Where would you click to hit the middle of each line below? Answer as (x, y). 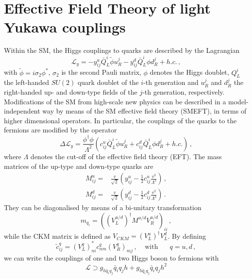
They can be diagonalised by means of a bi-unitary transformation (103, 207)
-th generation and (171, 82)
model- (238, 101)
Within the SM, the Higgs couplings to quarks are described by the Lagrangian (122, 50)
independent (22, 111)
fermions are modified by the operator (60, 130)
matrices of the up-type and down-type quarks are (79, 166)
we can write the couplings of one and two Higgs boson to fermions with (111, 258)
